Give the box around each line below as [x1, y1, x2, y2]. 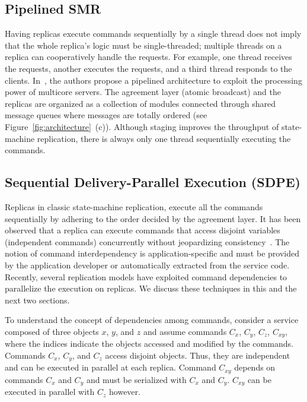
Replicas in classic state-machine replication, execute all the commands [5, 200, 263, 213]
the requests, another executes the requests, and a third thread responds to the [5, 62, 292, 74]
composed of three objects [5, 325, 99, 337]
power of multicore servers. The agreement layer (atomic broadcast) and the [5, 86, 281, 98]
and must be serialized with [86, 373, 187, 385]
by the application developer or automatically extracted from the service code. [5, 258, 290, 271]
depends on [234, 361, 276, 373]
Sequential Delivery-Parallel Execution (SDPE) [5, 173, 300, 191]
